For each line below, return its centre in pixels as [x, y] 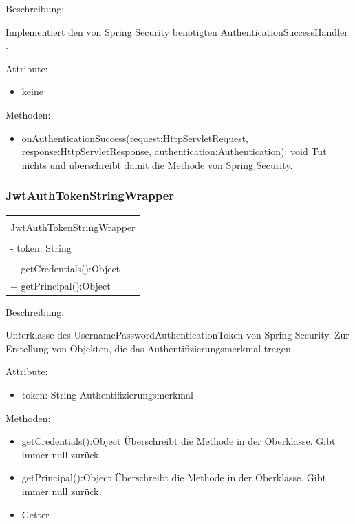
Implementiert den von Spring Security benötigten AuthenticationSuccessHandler [177, 31]
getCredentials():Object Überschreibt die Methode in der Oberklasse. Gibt [179, 441]
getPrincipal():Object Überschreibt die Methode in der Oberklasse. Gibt [174, 477]
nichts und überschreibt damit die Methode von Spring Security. [157, 164]
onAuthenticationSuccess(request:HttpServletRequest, [135, 138]
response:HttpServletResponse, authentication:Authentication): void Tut [174, 151]
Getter [35, 514]
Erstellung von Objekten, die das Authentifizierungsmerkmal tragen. [150, 348]
